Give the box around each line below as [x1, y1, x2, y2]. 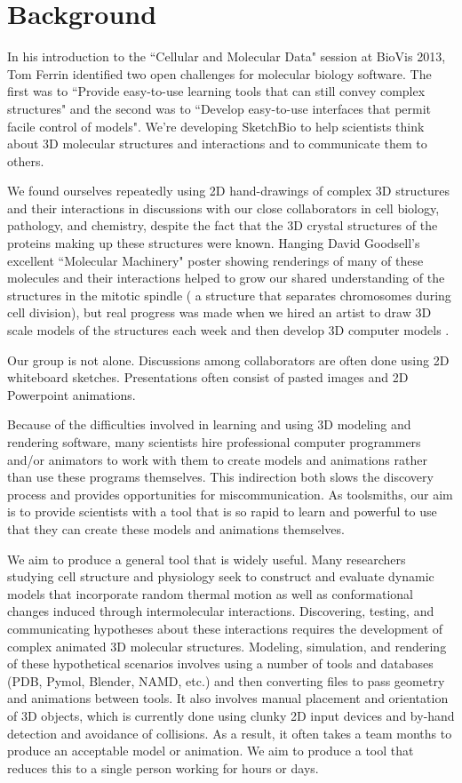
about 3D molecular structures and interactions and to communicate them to [7, 134, 427, 153]
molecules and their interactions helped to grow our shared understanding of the [7, 268, 445, 287]
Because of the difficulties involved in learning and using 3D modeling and [7, 415, 411, 434]
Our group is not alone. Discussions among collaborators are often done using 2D [7, 350, 450, 369]
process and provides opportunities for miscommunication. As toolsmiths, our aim [7, 484, 453, 503]
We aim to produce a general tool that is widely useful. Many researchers [7, 549, 406, 568]
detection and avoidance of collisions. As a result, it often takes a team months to [7, 723, 452, 742]
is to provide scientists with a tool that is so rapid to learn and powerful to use [7, 502, 437, 521]
